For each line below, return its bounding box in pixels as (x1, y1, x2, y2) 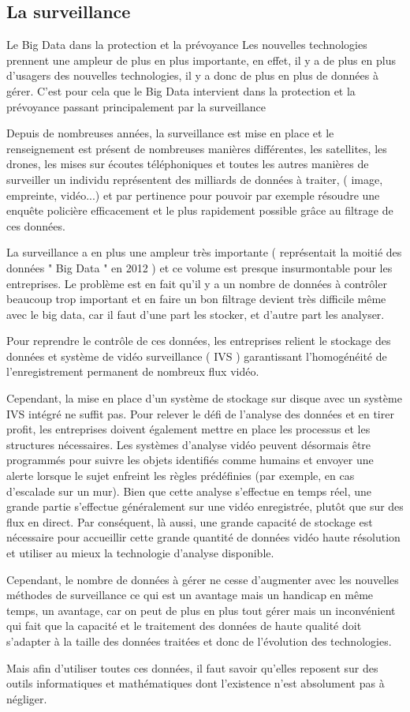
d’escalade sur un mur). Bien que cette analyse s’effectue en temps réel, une (6, 482, 372, 499)
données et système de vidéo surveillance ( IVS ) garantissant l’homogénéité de (6, 347, 387, 364)
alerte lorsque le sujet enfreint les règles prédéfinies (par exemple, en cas (6, 467, 355, 484)
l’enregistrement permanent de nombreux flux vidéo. (6, 363, 259, 380)
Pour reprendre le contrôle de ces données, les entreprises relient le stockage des (6, 332, 391, 349)
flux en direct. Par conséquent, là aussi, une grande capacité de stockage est (6, 513, 373, 530)
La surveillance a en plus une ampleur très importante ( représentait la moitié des (6, 244, 402, 260)
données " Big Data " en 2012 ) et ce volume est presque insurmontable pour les (6, 259, 393, 275)
